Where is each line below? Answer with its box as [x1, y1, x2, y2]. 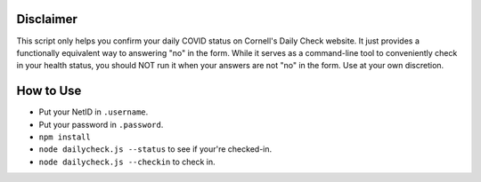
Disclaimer [16, 12, 77, 27]
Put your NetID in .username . [38, 107, 149, 117]
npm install [38, 131, 91, 142]
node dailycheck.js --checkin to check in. [38, 156, 216, 167]
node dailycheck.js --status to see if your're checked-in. [38, 144, 273, 154]
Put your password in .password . [38, 119, 164, 130]
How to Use [16, 83, 82, 99]
